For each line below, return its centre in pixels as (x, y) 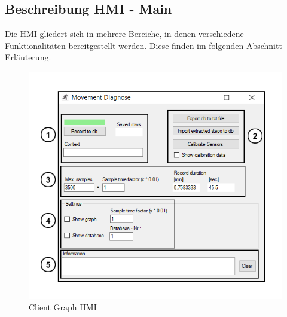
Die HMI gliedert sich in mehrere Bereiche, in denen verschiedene (124, 34)
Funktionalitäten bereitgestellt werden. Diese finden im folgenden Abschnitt (143, 45)
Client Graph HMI (63, 307)
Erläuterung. (28, 57)
